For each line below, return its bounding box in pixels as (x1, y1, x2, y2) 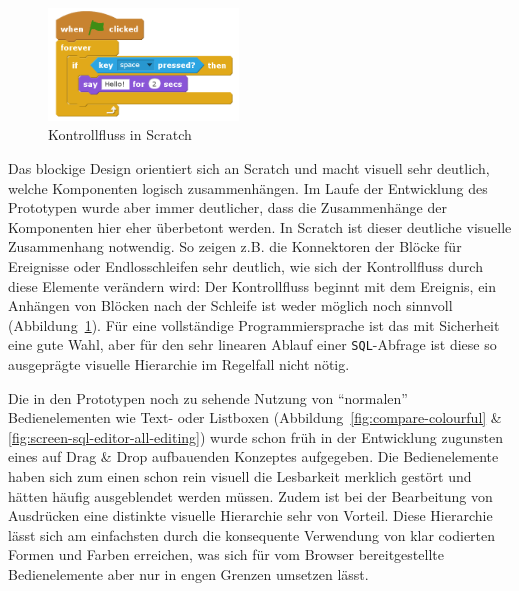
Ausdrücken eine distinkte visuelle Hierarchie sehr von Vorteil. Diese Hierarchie (8, 505, 493, 526)
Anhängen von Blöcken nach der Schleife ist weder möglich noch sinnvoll (8, 295, 453, 316)
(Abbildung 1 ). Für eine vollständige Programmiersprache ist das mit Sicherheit (8, 314, 500, 335)
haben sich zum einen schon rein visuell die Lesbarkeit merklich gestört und (8, 465, 472, 486)
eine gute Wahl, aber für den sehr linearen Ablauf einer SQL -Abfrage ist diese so (8, 334, 497, 355)
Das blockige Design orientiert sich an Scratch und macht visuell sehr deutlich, (8, 157, 490, 178)
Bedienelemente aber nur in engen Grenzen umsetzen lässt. (8, 563, 369, 584)
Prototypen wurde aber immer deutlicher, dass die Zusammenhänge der (8, 197, 447, 218)
